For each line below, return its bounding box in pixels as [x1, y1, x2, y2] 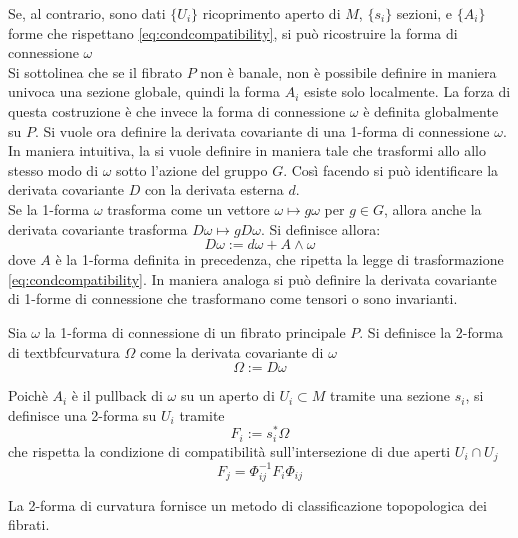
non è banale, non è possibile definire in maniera [200, 61, 497, 82]
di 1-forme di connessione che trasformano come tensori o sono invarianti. [8, 288, 458, 309]
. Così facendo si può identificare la [283, 159, 499, 180]
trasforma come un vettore [107, 198, 270, 219]
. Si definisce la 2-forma [359, 321, 503, 342]
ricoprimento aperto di [202, 3, 341, 23]
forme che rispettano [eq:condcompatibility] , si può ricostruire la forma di [8, 22, 458, 43]
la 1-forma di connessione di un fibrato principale [44, 321, 346, 342]
